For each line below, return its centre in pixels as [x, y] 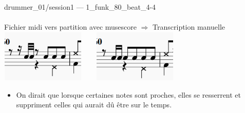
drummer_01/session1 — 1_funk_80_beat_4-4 [80, 7]
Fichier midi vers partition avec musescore [70, 27]
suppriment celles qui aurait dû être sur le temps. [94, 105]
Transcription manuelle [189, 27]
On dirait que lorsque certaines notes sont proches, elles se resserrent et [129, 94]
